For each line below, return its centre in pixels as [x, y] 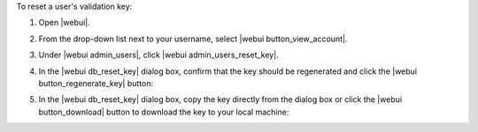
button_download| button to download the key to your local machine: [164, 112]
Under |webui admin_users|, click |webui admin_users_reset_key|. [158, 55]
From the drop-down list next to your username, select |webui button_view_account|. [193, 39]
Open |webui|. [64, 23]
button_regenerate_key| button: [96, 83]
